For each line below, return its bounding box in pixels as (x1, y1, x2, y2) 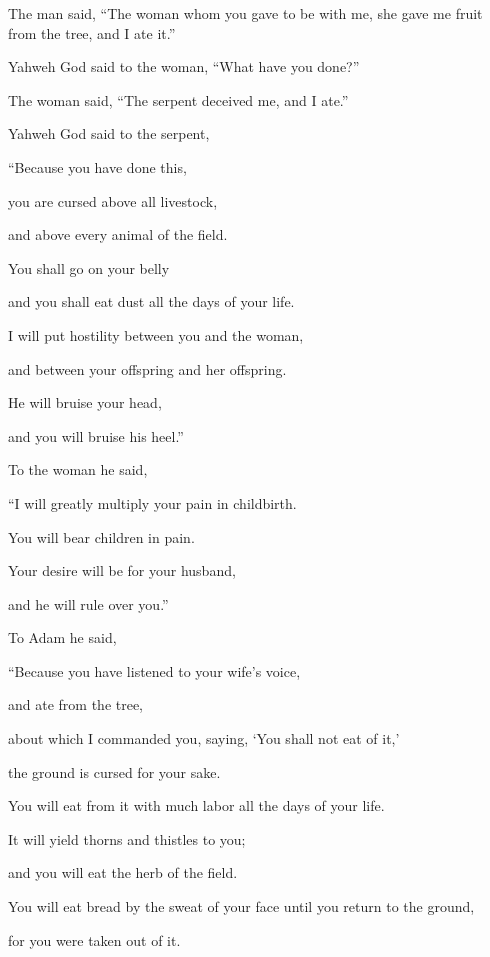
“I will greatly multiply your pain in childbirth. (8, 492, 297, 513)
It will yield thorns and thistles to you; (8, 828, 246, 849)
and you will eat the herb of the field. (8, 862, 238, 883)
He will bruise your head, (8, 392, 162, 413)
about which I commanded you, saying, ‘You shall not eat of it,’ (8, 728, 400, 749)
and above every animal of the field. (8, 224, 228, 245)
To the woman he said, (8, 459, 148, 480)
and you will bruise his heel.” (8, 425, 184, 446)
